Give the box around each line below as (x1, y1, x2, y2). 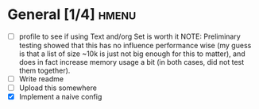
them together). (18, 66, 71, 75)
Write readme (18, 74, 64, 84)
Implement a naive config (18, 92, 102, 102)
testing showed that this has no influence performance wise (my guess (18, 41, 252, 50)
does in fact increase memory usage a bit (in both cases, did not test (18, 58, 245, 66)
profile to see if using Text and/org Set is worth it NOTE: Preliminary (18, 32, 242, 41)
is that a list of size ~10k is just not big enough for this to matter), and (18, 49, 245, 58)
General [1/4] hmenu (7, 6, 137, 24)
